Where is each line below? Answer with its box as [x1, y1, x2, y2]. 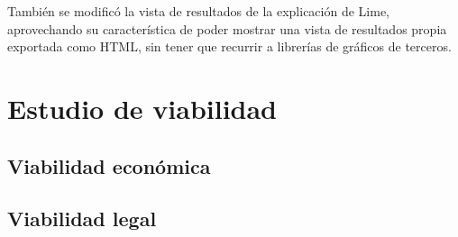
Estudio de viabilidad [7, 89, 278, 126]
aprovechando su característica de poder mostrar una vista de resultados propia [7, 19, 447, 38]
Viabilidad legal [7, 205, 157, 232]
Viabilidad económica [7, 151, 211, 179]
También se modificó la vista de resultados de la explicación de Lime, [7, 2, 390, 20]
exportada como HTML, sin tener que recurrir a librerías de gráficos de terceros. [7, 37, 452, 56]
